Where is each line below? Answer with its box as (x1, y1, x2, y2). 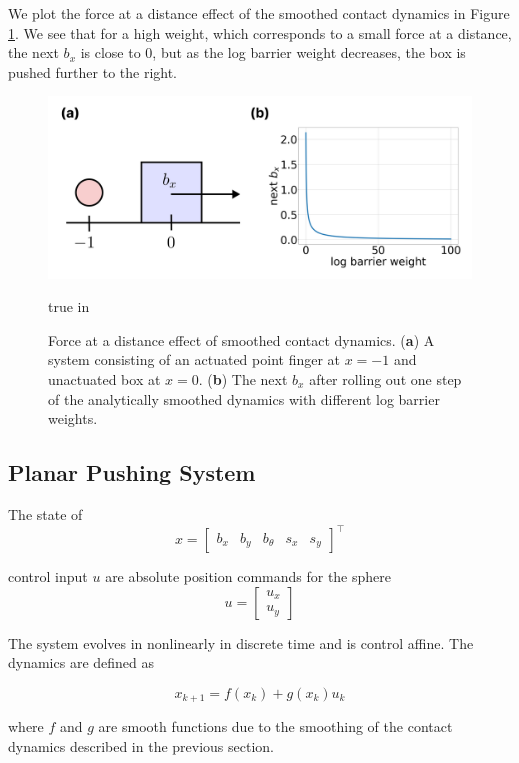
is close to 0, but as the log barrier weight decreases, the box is (80, 42, 466, 63)
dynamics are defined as (8, 652, 155, 673)
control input (8, 566, 88, 587)
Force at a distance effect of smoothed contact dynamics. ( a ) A (48, 329, 435, 350)
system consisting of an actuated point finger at (48, 349, 341, 370)
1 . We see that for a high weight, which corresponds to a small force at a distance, (8, 22, 512, 43)
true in (48, 296, 90, 317)
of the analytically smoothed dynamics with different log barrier (48, 388, 440, 409)
